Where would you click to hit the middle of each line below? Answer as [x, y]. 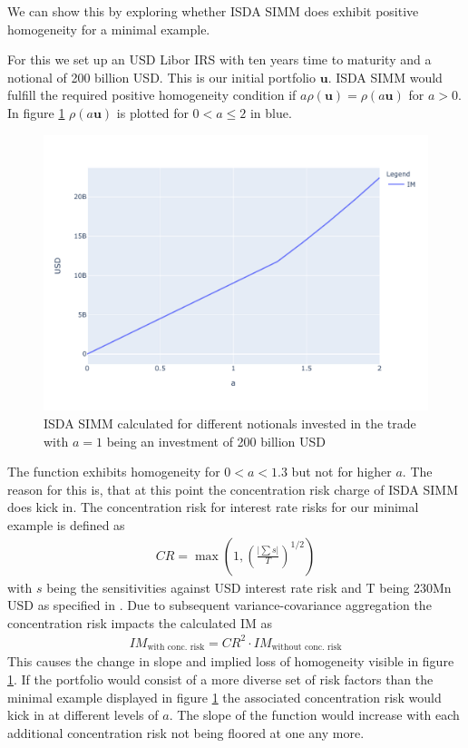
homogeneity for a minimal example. [109, 29]
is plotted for [152, 112]
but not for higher [341, 472]
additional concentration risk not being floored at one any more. [186, 732]
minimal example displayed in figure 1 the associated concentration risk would [224, 697]
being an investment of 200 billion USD [216, 441]
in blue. [271, 112]
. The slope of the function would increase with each [314, 715]
